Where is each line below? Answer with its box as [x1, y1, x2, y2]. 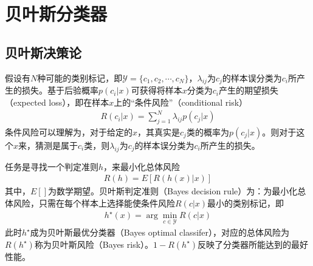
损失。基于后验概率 [21, 84, 98, 97]
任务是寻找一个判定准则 [5, 160, 98, 172]
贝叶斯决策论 [5, 43, 81, 61]
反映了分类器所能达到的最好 [198, 237, 309, 250]
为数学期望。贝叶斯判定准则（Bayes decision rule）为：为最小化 [48, 185, 298, 197]
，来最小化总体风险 [103, 160, 181, 172]
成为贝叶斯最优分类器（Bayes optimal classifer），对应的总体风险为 [30, 226, 290, 239]
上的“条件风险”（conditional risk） [114, 95, 248, 108]
